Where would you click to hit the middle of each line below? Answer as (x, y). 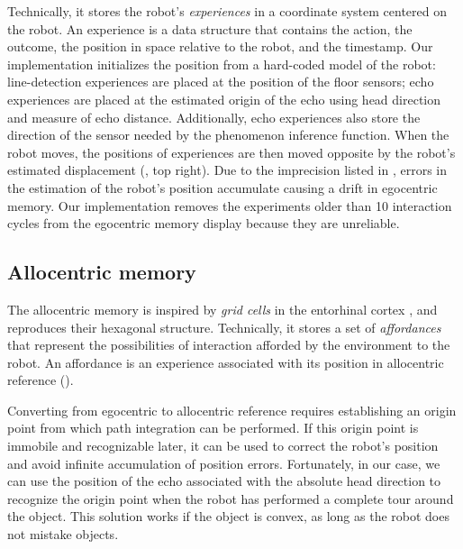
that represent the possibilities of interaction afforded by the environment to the (229, 345)
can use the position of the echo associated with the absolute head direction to (224, 481)
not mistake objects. (63, 534)
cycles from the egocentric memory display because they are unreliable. (204, 223)
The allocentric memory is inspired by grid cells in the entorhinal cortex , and (222, 309)
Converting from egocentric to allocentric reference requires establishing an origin (232, 410)
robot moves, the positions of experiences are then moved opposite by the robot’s (231, 152)
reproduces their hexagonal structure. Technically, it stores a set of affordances (224, 327)
